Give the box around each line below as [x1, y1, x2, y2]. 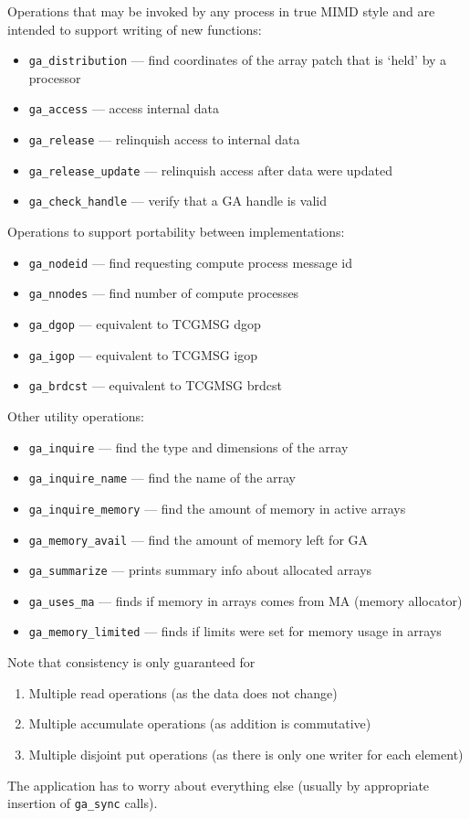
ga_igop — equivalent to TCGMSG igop [28, 345, 258, 364]
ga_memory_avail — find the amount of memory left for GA [28, 529, 369, 548]
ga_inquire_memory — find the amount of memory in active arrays [28, 498, 406, 517]
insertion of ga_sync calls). [7, 793, 158, 813]
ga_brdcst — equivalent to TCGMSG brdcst [28, 376, 282, 395]
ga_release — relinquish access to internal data [28, 130, 300, 149]
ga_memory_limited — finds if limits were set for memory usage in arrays [28, 622, 442, 641]
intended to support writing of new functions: [7, 19, 262, 38]
